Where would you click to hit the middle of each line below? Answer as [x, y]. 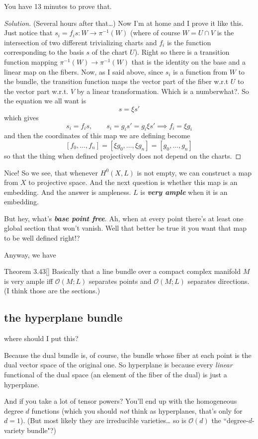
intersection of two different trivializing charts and [81, 42]
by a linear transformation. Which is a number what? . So [163, 91]
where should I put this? [41, 338]
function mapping [31, 61]
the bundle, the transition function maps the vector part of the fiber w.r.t [116, 81]
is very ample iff [29, 281]
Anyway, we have [30, 254]
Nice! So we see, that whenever [51, 172]
